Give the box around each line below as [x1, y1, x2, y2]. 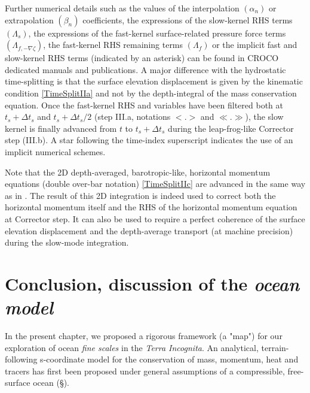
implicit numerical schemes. [5, 145, 106, 158]
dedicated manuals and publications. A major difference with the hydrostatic [5, 63, 286, 75]
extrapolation [5, 13, 54, 26]
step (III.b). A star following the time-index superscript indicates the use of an [5, 134, 293, 146]
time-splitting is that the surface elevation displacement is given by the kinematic [5, 75, 303, 87]
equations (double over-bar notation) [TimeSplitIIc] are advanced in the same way [5, 177, 306, 190]
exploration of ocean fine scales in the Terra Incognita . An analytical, [5, 341, 259, 353]
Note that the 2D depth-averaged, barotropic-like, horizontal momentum [5, 165, 271, 178]
